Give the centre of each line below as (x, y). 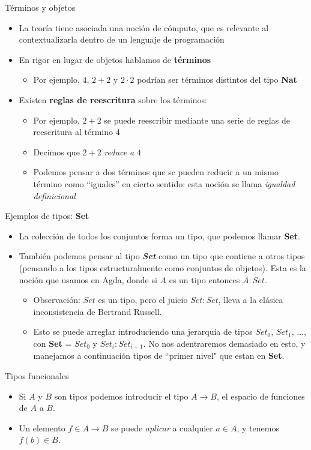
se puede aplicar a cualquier (162, 427)
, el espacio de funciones (261, 396)
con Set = (53, 343)
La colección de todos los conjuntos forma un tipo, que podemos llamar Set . (159, 235)
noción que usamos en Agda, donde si (88, 279)
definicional (54, 195)
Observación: (57, 300)
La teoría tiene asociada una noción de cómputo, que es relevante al (144, 27)
